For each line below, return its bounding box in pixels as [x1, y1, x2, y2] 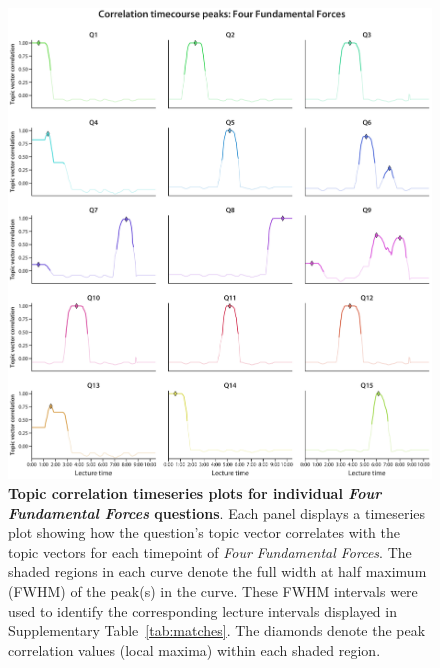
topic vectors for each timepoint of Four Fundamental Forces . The [8, 541, 412, 562]
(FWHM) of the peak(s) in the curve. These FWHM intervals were [8, 580, 418, 601]
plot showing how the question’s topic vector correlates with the [8, 522, 401, 543]
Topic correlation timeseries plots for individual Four [8, 483, 382, 503]
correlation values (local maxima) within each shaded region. [8, 639, 381, 660]
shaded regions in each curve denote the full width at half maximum [8, 561, 427, 582]
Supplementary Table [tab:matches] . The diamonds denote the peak [8, 620, 426, 641]
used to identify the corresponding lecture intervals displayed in [8, 600, 397, 621]
